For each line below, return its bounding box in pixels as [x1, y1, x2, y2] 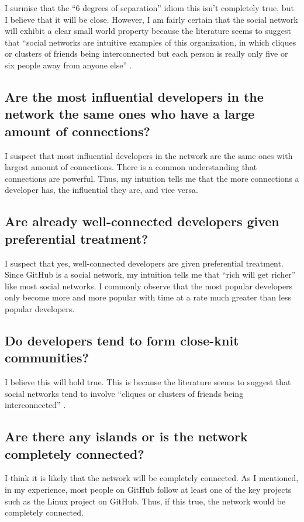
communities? [5, 348, 89, 367]
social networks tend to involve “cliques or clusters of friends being [5, 387, 244, 399]
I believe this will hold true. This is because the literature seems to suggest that [5, 376, 291, 388]
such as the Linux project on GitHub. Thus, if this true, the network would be [5, 495, 286, 507]
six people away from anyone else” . [5, 58, 132, 71]
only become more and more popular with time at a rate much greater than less [5, 291, 291, 303]
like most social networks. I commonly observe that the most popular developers [5, 279, 293, 292]
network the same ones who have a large [5, 105, 255, 123]
